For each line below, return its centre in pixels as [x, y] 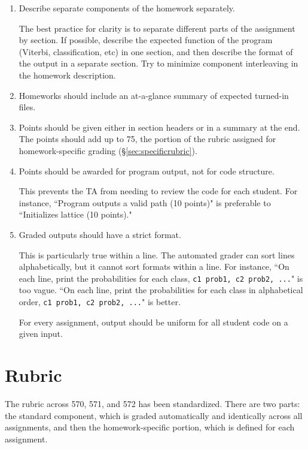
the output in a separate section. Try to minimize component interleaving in [158, 63]
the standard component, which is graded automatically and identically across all [154, 415]
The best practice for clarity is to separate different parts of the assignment [157, 28]
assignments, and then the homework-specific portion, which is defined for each [150, 427]
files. [27, 107]
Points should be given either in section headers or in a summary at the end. [159, 127]
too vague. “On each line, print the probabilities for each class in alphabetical [161, 290]
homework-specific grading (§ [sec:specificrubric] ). [108, 150]
